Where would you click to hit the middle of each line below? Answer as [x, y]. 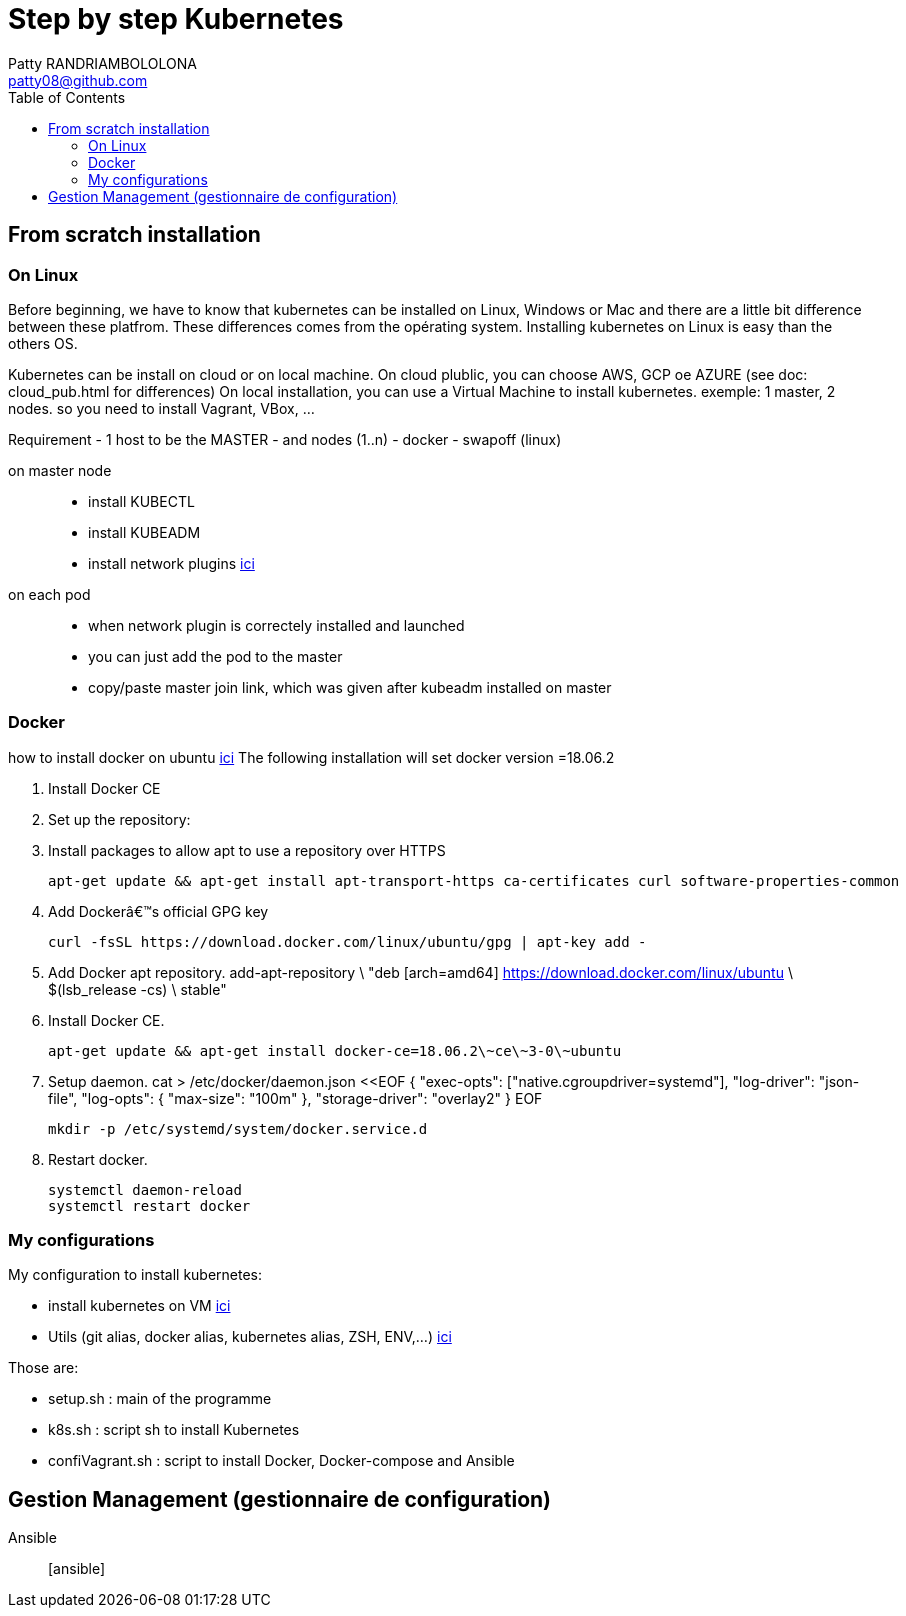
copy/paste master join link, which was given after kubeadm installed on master [350, 687]
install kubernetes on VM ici [139, 1306]
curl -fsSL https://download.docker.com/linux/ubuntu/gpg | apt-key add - [347, 941]
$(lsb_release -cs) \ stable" [137, 989]
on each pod [49, 594]
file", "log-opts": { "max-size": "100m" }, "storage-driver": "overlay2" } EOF [295, 1098]
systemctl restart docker [149, 1205]
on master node [60, 470]
